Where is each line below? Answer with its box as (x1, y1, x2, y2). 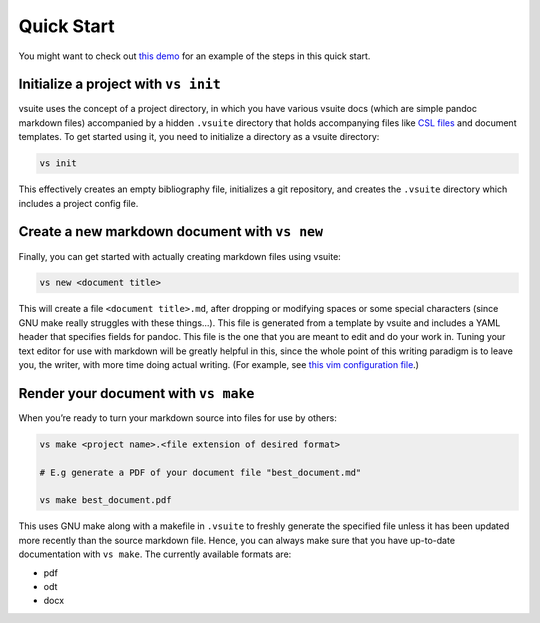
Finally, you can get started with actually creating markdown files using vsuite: (18, 250, 342, 262)
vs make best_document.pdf (39, 495, 172, 506)
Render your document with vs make (18, 385, 255, 402)
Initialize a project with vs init (18, 76, 222, 93)
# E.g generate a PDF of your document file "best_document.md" (39, 466, 362, 478)
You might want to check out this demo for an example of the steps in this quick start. (18, 50, 371, 62)
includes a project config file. (18, 197, 139, 209)
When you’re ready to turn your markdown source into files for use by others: (18, 411, 337, 424)
